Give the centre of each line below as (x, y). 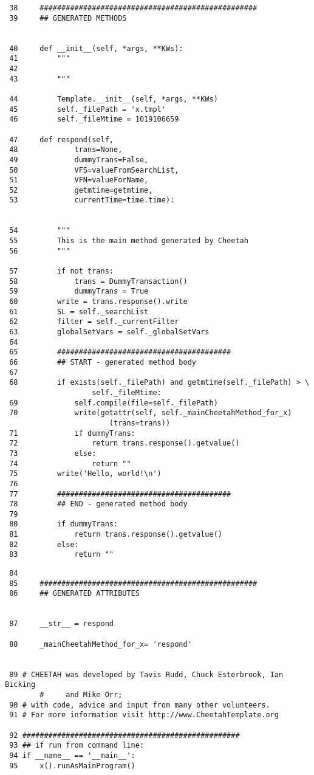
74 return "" (70, 463)
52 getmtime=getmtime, (81, 190)
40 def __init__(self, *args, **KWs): (96, 48)
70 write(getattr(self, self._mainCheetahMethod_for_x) (151, 413)
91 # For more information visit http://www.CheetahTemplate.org (144, 715)
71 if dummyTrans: (72, 433)
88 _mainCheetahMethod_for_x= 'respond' (101, 644)
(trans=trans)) (140, 423)
